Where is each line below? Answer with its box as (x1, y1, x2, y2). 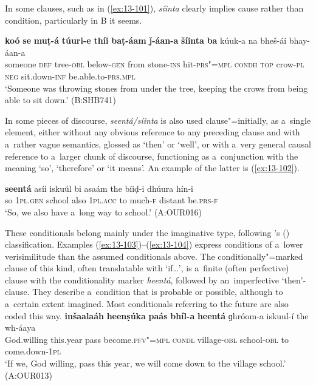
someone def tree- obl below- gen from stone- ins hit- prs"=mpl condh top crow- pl (5, 58, 304, 70)
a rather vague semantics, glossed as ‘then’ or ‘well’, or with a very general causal (5, 137, 311, 150)
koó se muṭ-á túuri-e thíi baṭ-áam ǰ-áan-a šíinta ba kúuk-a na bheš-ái (5, 34, 287, 47)
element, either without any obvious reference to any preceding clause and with (5, 126, 300, 138)
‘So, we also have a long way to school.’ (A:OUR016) (5, 205, 202, 218)
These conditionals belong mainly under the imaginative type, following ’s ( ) (5, 226, 290, 239)
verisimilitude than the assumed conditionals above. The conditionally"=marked (5, 249, 303, 262)
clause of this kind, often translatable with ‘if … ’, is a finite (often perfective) (5, 262, 289, 274)
